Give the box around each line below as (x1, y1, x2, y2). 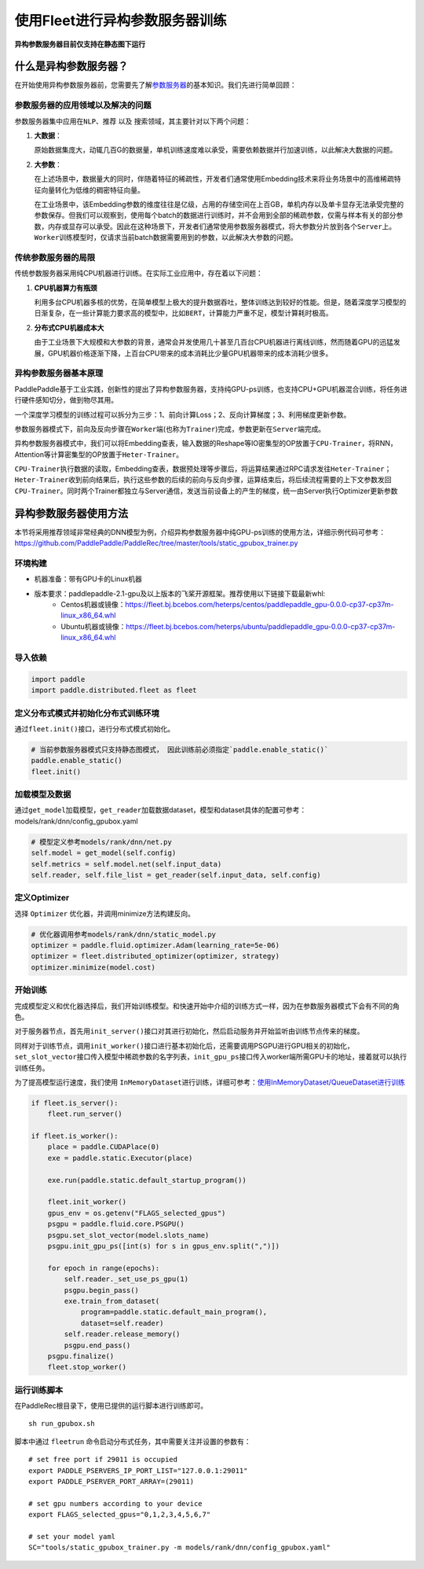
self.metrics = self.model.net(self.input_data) (31, 860, 222, 868)
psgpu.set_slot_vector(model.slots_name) (47, 1231, 210, 1239)
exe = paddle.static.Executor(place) (47, 1153, 193, 1162)
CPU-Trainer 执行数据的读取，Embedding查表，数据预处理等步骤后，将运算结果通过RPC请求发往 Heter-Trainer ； (14, 464, 392, 473)
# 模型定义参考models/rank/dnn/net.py (31, 838, 172, 846)
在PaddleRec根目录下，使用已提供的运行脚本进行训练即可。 (14, 1401, 208, 1411)
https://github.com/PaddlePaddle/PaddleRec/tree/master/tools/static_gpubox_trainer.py (14, 539, 298, 548)
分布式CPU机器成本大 (34, 322, 104, 332)
